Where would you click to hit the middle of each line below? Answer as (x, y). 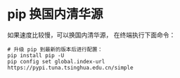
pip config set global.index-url (56, 61)
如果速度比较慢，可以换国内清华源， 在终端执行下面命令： (91, 35)
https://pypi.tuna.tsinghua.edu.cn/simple (70, 68)
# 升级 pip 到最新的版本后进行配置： (55, 49)
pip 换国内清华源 (55, 14)
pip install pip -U (36, 55)
